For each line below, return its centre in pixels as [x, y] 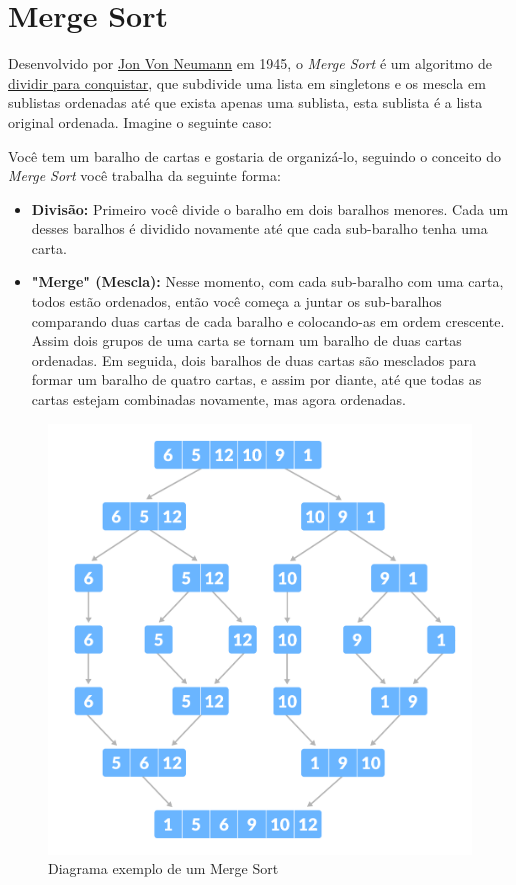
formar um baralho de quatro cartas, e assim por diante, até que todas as [256, 379]
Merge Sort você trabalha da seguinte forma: [144, 175]
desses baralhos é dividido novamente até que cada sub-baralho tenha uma [259, 228]
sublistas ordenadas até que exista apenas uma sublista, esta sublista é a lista [245, 102]
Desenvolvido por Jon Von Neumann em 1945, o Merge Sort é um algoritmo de [250, 63]
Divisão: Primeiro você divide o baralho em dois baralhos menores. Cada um [270, 208]
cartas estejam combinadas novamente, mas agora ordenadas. [218, 399]
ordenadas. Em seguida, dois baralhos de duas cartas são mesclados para [254, 359]
